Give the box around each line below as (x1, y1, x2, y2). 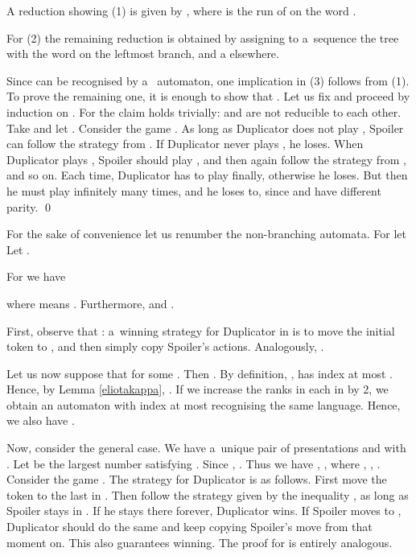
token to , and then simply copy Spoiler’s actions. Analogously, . (6, 338, 324, 355)
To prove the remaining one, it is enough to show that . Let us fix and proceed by (6, 88, 410, 105)
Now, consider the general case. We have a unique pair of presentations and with (6, 439, 406, 456)
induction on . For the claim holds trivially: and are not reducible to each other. (6, 103, 402, 120)
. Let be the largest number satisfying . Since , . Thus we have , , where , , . (6, 455, 381, 472)
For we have (6, 268, 66, 285)
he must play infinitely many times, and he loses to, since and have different (6, 182, 381, 199)
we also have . (6, 412, 75, 429)
